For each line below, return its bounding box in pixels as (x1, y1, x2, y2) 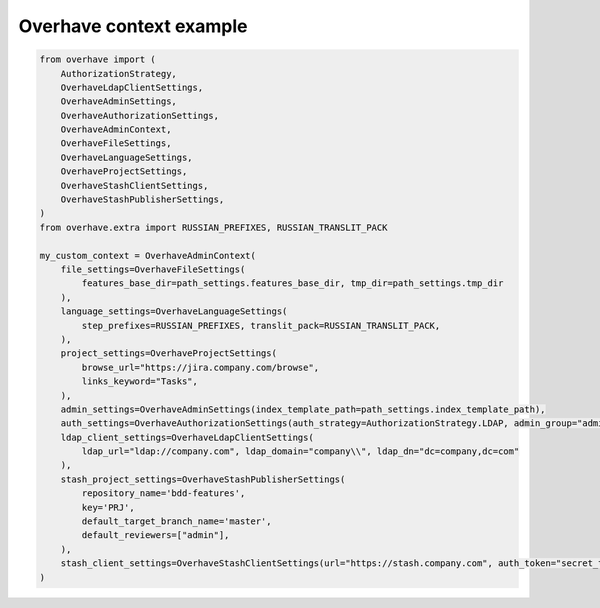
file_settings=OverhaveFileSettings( (60, 264, 246, 275)
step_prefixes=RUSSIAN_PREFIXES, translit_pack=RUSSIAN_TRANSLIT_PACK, (81, 320, 441, 331)
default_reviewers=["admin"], (81, 530, 230, 541)
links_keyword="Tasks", (81, 376, 199, 387)
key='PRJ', (81, 501, 135, 513)
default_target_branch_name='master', (81, 516, 272, 527)
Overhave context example (18, 15, 248, 37)
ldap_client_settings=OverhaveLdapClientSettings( (60, 431, 314, 443)
